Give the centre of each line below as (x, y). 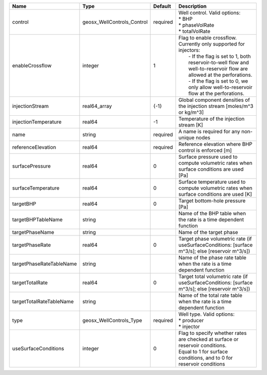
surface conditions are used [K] (215, 194)
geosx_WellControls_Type (112, 320)
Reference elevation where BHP (215, 144)
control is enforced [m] (205, 150)
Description (193, 6)
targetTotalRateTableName (43, 302)
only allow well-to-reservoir (220, 87)
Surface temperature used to (212, 182)
